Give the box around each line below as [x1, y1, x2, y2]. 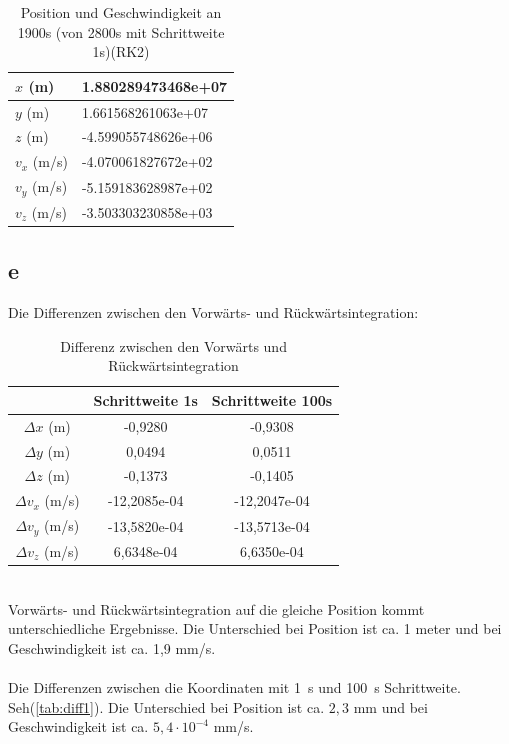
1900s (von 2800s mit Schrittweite [17, 21, 225, 42]
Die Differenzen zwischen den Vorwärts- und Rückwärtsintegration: [8, 302, 419, 323]
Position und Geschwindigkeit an [20, 2, 222, 22]
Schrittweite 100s [211, 389, 333, 410]
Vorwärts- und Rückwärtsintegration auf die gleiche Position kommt [8, 598, 425, 619]
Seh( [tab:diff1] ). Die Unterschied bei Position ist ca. [8, 696, 325, 717]
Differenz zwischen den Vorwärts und [60, 335, 287, 356]
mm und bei [353, 696, 428, 717]
